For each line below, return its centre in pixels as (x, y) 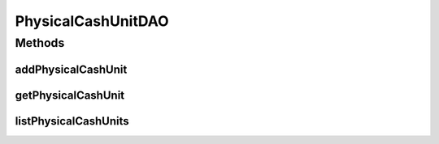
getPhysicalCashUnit (70, 95)
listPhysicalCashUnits (72, 121)
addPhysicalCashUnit (71, 69)
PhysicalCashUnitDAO (92, 21)
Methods (40, 43)
